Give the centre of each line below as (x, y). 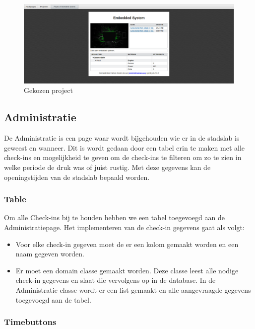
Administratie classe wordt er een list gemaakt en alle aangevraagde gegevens (133, 289)
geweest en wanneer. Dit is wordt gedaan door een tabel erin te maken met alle (124, 147)
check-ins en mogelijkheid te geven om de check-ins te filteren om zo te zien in (123, 157)
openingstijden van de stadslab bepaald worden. (77, 177)
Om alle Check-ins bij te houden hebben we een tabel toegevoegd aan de (114, 217)
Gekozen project (48, 90)
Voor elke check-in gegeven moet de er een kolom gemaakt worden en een (127, 244)
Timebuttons (30, 322)
